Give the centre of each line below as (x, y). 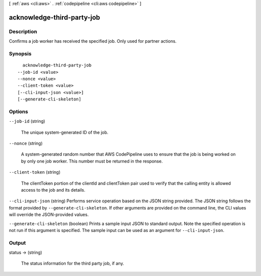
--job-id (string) (27, 121)
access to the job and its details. (53, 190)
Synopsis (20, 53)
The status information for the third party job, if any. (72, 263)
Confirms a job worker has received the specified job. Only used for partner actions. (93, 41)
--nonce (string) (26, 143)
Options (19, 112)
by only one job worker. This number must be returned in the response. (92, 161)
